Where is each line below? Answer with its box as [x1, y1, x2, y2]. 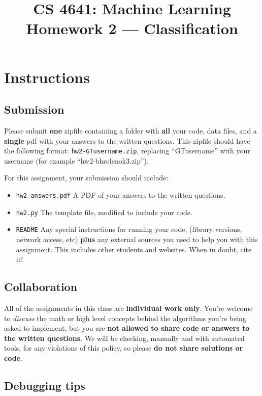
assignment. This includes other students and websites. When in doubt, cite [16, 244, 252, 254]
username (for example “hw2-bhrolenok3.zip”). [4, 155, 149, 166]
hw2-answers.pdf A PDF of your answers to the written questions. [16, 189, 225, 200]
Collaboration [4, 279, 78, 295]
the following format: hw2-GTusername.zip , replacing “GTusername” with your [4, 145, 250, 156]
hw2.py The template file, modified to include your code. [16, 206, 192, 217]
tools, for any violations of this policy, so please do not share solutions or [4, 342, 243, 353]
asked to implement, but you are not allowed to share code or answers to [4, 323, 250, 333]
